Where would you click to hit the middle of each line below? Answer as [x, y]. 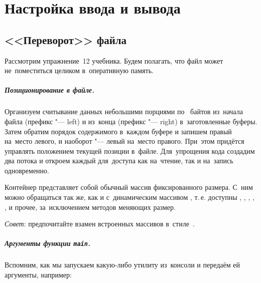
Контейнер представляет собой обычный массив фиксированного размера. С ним [129, 187]
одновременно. [27, 170]
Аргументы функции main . [47, 243]
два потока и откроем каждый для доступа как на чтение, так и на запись [119, 161]
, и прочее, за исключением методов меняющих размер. [90, 207]
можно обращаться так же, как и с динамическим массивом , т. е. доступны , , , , [129, 197]
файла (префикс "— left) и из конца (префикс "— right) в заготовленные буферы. [131, 121]
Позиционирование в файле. [50, 90]
